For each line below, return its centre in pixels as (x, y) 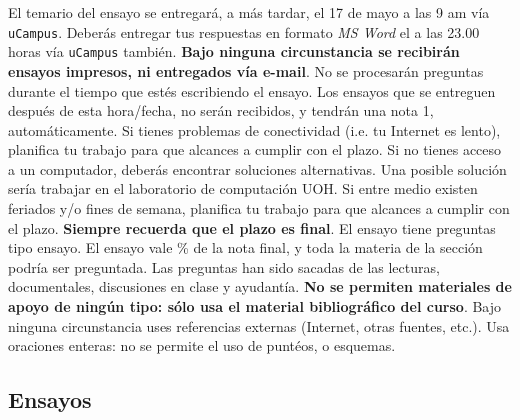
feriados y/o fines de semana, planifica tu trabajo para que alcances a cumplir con (259, 208)
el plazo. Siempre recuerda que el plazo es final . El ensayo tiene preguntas (252, 227)
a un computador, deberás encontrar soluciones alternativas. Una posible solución (257, 168)
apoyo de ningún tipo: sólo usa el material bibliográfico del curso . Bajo (255, 306)
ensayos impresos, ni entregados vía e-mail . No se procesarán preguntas (246, 70)
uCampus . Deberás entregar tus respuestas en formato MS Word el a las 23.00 (244, 31)
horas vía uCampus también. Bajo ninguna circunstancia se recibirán (234, 51)
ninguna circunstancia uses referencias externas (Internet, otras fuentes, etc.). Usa (259, 325)
